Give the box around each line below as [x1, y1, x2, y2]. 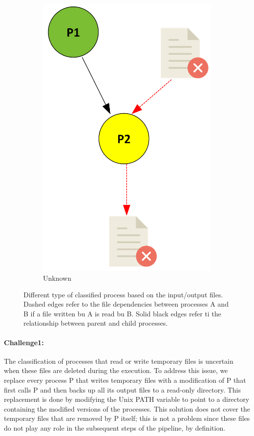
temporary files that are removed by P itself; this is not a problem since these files [4, 413, 250, 423]
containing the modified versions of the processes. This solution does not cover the [4, 403, 250, 414]
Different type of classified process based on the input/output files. [23, 289, 223, 299]
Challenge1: [4, 337, 44, 347]
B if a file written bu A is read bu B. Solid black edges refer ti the [23, 308, 221, 318]
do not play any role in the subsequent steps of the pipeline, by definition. [4, 422, 226, 433]
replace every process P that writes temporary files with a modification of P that [4, 374, 246, 385]
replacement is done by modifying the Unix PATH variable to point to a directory [4, 394, 250, 404]
